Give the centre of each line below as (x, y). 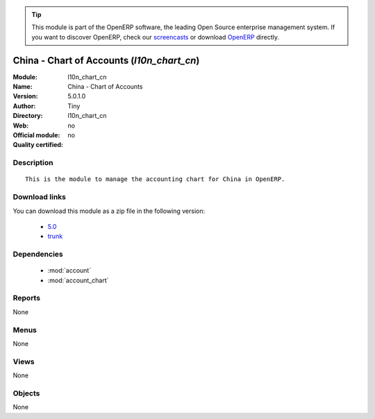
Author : (24, 106)
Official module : (36, 135)
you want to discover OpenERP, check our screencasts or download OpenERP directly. (156, 37)
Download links (39, 197)
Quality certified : (38, 145)
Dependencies (38, 255)
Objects (26, 393)
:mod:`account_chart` (78, 280)
